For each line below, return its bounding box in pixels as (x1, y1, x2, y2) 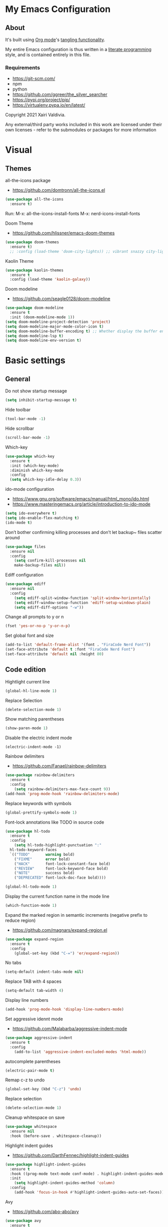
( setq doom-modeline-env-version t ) (5, 338, 81, 343)
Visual (5, 144, 32, 156)
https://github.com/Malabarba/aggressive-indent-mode (12, 1026, 127, 1032)
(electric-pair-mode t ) (5, 1068, 55, 1073)
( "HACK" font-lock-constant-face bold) (14, 861, 111, 866)
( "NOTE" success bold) (14, 871, 75, 876)
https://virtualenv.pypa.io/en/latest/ (12, 102, 85, 108)
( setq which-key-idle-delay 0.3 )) (9, 477, 81, 482)
